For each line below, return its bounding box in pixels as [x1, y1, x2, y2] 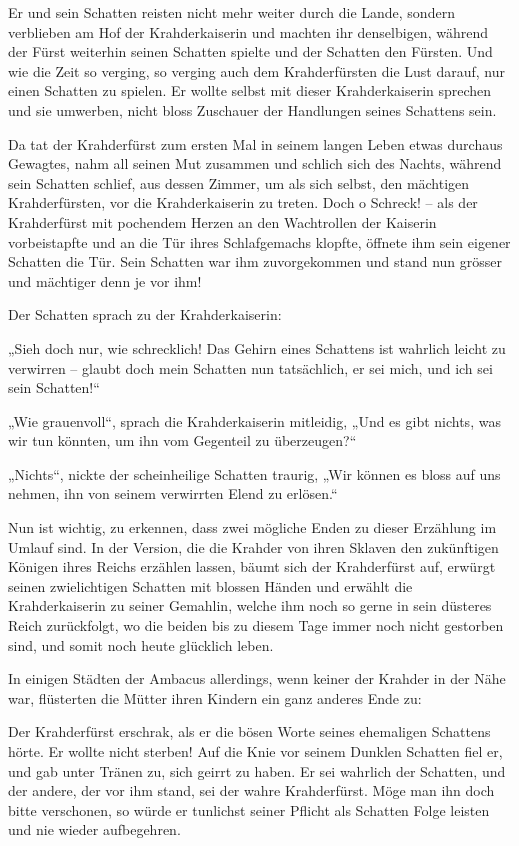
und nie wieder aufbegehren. [8, 819, 181, 840]
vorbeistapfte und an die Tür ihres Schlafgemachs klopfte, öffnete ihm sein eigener [8, 231, 511, 252]
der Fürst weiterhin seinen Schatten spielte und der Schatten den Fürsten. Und [8, 41, 493, 62]
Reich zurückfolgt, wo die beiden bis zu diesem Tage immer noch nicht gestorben [8, 615, 504, 636]
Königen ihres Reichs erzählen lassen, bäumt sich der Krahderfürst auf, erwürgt [8, 556, 496, 577]
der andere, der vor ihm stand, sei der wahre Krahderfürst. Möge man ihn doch [8, 780, 495, 801]
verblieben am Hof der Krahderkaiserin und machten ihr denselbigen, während [8, 21, 488, 42]
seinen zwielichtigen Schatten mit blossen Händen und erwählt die [8, 575, 413, 596]
